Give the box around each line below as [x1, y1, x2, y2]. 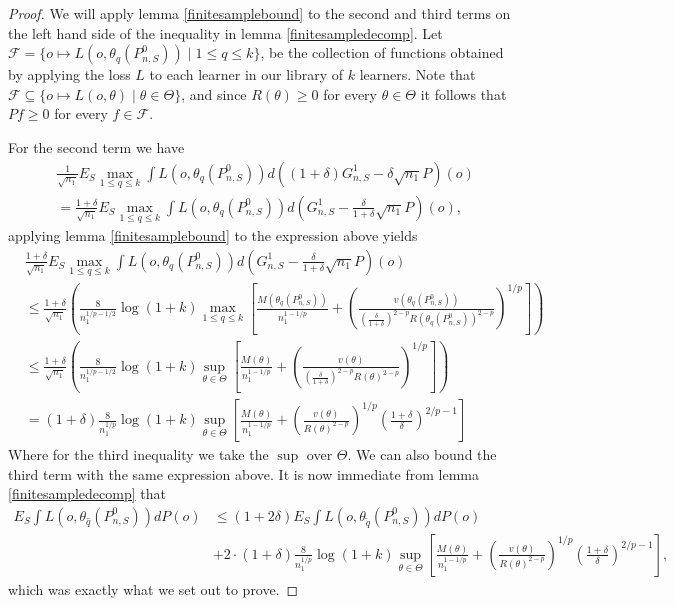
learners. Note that [359, 64, 476, 85]
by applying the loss [8, 64, 131, 85]
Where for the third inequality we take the [8, 444, 269, 465]
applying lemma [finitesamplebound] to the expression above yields [8, 225, 418, 246]
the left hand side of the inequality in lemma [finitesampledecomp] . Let [8, 22, 443, 43]
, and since [181, 83, 247, 104]
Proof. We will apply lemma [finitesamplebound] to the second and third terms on [8, 3, 511, 23]
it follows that [420, 83, 507, 104]
